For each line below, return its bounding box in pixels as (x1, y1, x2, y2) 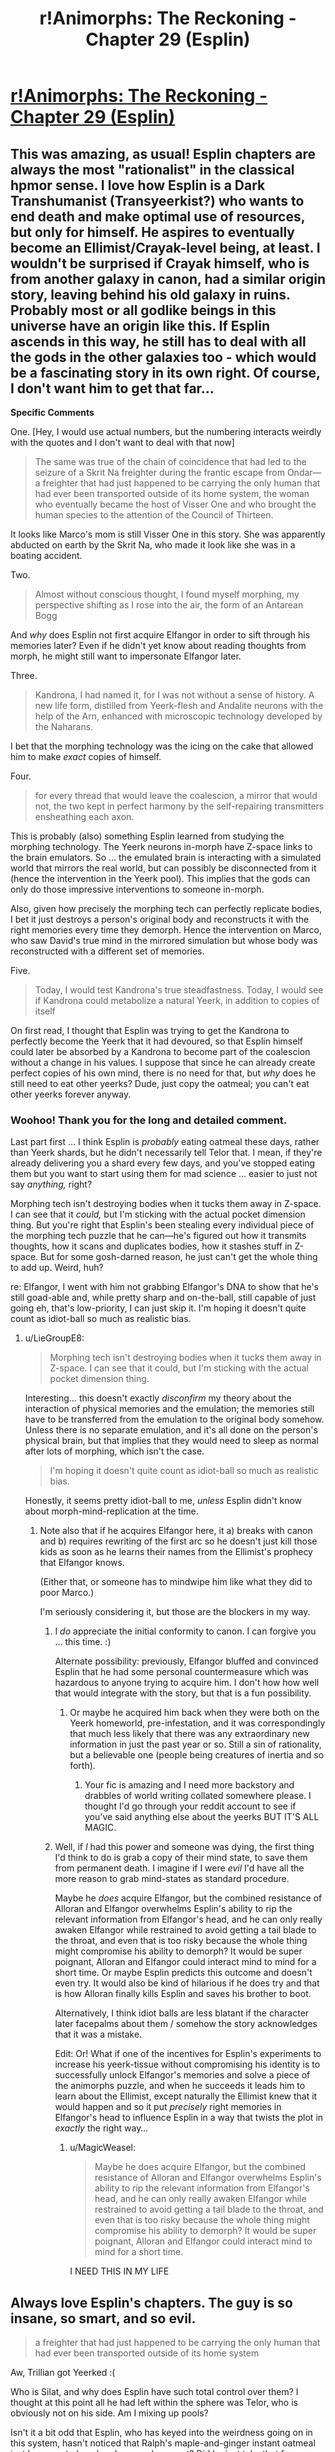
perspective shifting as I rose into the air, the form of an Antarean (34, 599, 304, 611)
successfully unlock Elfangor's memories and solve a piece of (54, 2069, 311, 2081)
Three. (10, 670, 38, 681)
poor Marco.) (39, 1587, 95, 1599)
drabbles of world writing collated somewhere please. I (84, 1790, 312, 1802)
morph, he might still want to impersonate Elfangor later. (10, 650, 242, 662)
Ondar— (286, 467, 322, 478)
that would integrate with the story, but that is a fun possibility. (54, 1687, 312, 1699)
